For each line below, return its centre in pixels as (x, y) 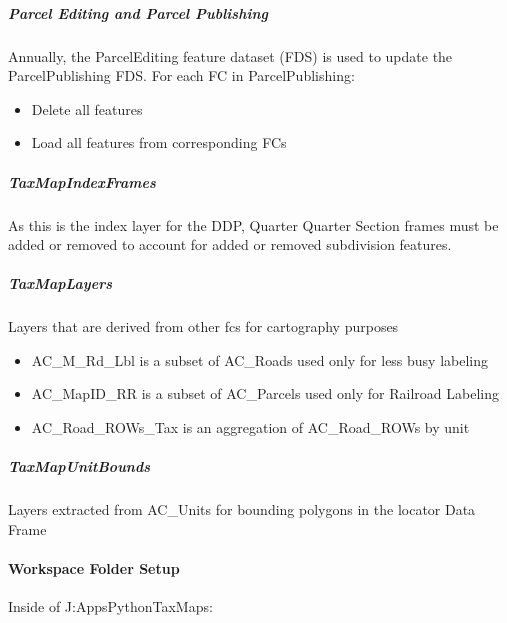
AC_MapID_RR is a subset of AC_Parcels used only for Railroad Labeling (265, 393)
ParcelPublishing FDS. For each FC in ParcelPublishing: (181, 75)
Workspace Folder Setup (94, 567)
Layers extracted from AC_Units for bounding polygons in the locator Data (242, 509)
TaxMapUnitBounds (79, 466)
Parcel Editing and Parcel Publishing (138, 12)
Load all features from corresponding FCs (159, 142)
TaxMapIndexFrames (82, 181)
